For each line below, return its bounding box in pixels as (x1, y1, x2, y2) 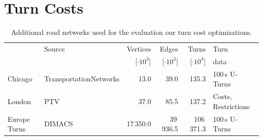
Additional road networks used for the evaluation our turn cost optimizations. (11, 27, 252, 37)
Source (44, 43, 65, 54)
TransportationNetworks (44, 73, 120, 84)
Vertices (126, 43, 151, 54)
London (8, 96, 31, 106)
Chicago (8, 73, 32, 84)
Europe (8, 113, 30, 124)
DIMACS (44, 118, 73, 129)
